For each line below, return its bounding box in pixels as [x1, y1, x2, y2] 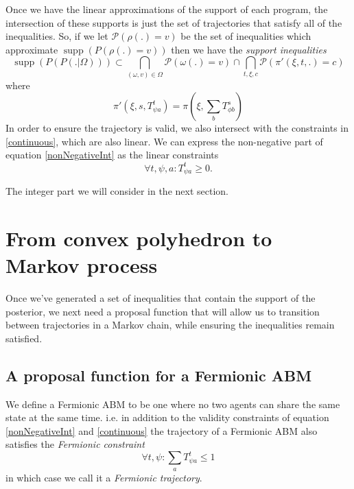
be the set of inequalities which [180, 29, 311, 43]
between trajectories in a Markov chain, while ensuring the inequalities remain [5, 318, 335, 332]
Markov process [5, 251, 158, 278]
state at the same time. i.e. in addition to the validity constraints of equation [5, 410, 329, 425]
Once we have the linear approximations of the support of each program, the [5, 2, 328, 16]
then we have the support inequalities [171, 42, 327, 56]
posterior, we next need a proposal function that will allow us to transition [5, 304, 320, 318]
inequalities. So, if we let [5, 29, 108, 43]
